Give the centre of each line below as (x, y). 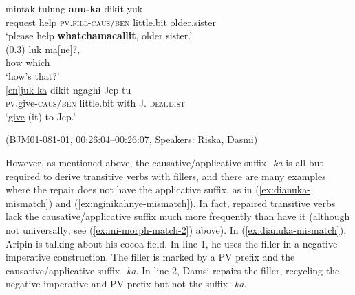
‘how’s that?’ (33, 75)
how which (28, 62)
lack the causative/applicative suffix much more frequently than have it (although (178, 216)
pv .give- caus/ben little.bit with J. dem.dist (96, 103)
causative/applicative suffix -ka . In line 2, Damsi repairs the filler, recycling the (173, 270)
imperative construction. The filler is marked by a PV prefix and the (150, 257)
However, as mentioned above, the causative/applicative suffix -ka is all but (164, 162)
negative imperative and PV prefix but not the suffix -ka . (126, 284)
